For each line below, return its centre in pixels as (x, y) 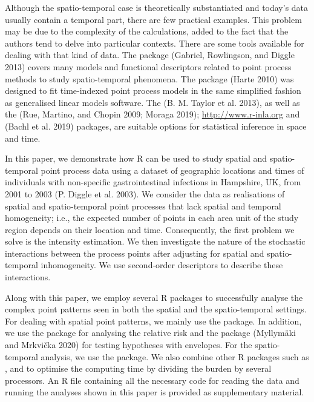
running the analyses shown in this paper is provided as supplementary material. (155, 392)
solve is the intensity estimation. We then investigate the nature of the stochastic (155, 241)
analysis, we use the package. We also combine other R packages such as (175, 356)
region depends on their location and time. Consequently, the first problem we (150, 229)
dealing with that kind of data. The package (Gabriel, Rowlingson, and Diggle (150, 55)
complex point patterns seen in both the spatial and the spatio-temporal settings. (156, 309)
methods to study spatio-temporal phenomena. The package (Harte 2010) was (149, 78)
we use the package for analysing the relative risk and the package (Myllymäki (150, 333)
